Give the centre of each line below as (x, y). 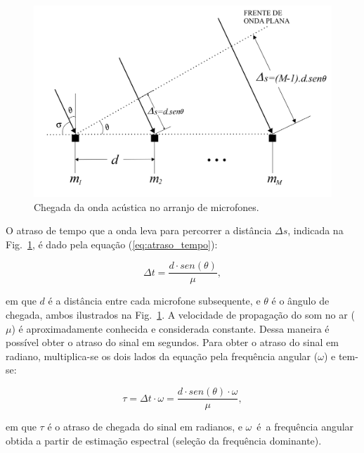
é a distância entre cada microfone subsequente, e (154, 301)
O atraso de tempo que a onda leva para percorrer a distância (139, 230)
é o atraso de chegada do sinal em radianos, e (145, 427)
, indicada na (316, 230)
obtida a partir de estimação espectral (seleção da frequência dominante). (164, 440)
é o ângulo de (300, 301)
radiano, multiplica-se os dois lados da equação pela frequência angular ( (162, 356)
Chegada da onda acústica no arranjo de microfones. (147, 206)
